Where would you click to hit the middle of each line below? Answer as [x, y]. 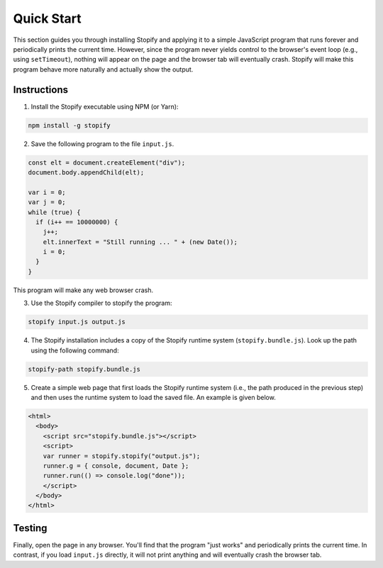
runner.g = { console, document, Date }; [116, 466]
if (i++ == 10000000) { [77, 222]
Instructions [41, 90]
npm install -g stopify [70, 125]
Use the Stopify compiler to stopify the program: [101, 303]
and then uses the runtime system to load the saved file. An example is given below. [153, 397]
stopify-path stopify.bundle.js [84, 369]
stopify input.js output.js [77, 322]
